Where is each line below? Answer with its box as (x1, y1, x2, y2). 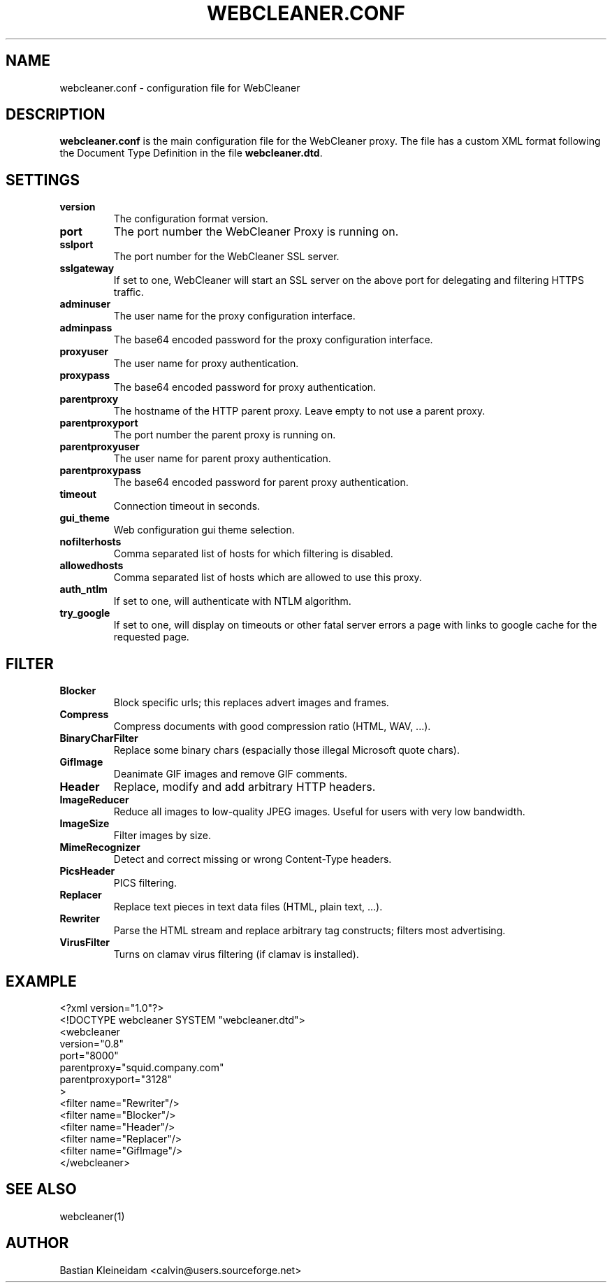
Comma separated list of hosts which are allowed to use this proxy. (113, 571, 422, 584)
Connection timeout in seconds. (113, 500, 261, 513)
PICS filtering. (113, 877, 177, 889)
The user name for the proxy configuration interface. (113, 310, 356, 322)
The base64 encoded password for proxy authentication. (113, 381, 377, 394)
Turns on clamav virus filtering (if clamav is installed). (113, 948, 359, 961)
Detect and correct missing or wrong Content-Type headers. (113, 853, 392, 866)
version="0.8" (59, 1037, 124, 1050)
